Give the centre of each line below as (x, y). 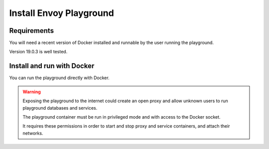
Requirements (32, 31)
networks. (33, 133)
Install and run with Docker (52, 66)
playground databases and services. (60, 108)
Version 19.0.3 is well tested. (38, 52)
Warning (32, 92)
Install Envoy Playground (62, 13)
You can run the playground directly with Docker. (59, 78)
